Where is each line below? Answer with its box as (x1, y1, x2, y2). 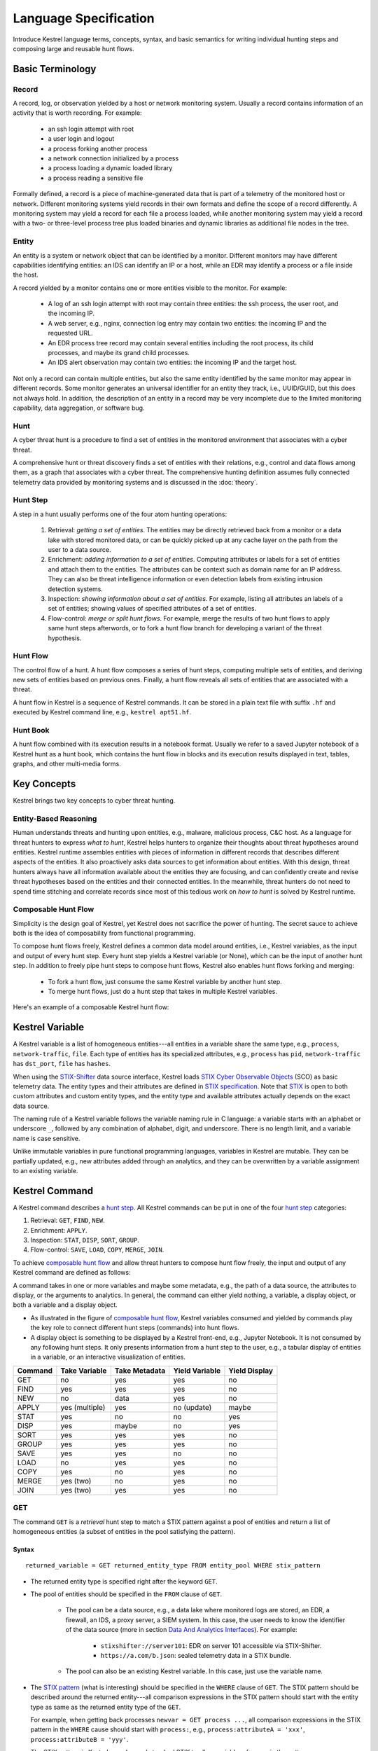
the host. (13, 270, 38, 279)
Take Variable (60, 1366, 107, 1376)
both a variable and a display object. (13, 1301, 118, 1309)
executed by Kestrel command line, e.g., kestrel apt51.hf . (13, 708, 192, 717)
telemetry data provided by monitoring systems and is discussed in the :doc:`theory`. (13, 478, 258, 486)
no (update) (173, 1402, 212, 1412)
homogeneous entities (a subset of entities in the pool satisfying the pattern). (13, 1527, 236, 1535)
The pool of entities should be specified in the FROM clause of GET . (30, 1590, 223, 1598)
